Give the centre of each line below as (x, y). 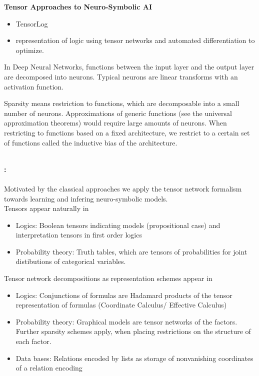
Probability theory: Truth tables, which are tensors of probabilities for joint (131, 251)
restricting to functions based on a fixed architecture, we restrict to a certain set (127, 132)
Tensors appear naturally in (46, 208)
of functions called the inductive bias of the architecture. (91, 142)
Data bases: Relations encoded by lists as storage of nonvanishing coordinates (134, 358)
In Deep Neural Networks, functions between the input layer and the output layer (129, 67)
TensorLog (32, 23)
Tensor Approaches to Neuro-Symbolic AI (78, 6)
